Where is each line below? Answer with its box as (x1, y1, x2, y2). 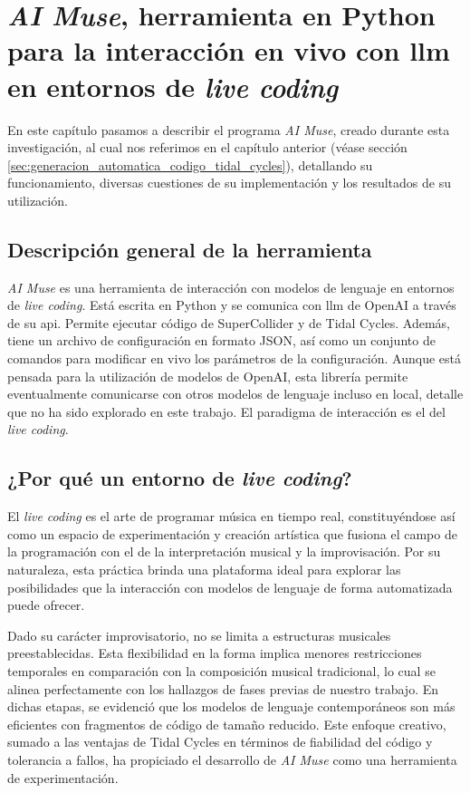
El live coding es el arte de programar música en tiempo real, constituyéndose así (7, 507, 456, 526)
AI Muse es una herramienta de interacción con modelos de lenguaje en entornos (7, 277, 455, 296)
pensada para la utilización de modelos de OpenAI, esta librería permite (7, 366, 408, 385)
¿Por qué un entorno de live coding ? (7, 464, 352, 492)
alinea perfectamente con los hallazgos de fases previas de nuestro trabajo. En (7, 679, 439, 698)
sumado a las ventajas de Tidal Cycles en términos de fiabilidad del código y (7, 732, 433, 751)
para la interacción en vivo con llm (7, 32, 450, 69)
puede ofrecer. (7, 595, 85, 614)
